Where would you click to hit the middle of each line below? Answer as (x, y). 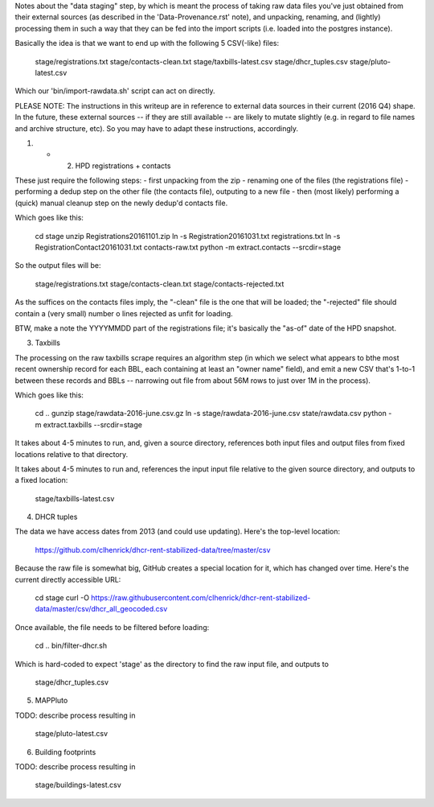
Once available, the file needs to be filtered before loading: (112, 627)
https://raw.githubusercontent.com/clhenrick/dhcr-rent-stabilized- (201, 598)
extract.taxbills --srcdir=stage (92, 424)
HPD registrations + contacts (123, 166)
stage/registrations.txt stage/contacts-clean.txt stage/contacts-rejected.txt (160, 284)
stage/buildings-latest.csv (78, 785)
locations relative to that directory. (72, 454)
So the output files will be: (58, 266)
